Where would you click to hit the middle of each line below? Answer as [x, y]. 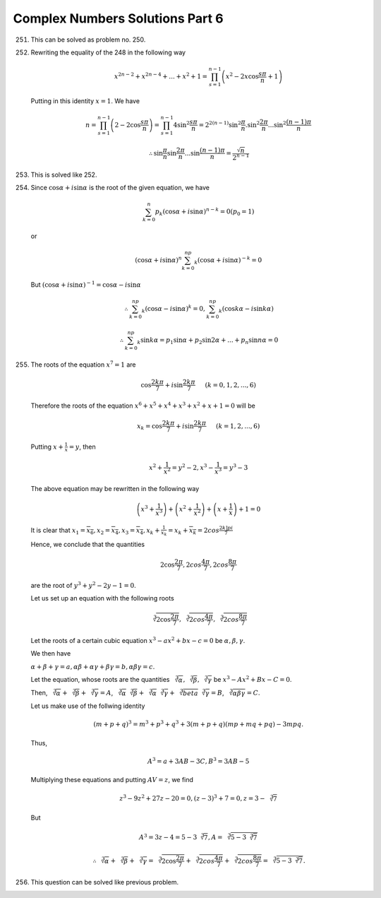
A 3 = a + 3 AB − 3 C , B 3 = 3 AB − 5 [198, 761]
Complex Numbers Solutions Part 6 [118, 18]
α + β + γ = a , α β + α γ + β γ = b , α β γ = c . [93, 666]
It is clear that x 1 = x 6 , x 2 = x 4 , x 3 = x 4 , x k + [95, 531]
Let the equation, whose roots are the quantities [100, 679]
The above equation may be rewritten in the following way [115, 488]
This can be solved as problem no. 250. [88, 40]
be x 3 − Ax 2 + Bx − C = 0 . [253, 679]
